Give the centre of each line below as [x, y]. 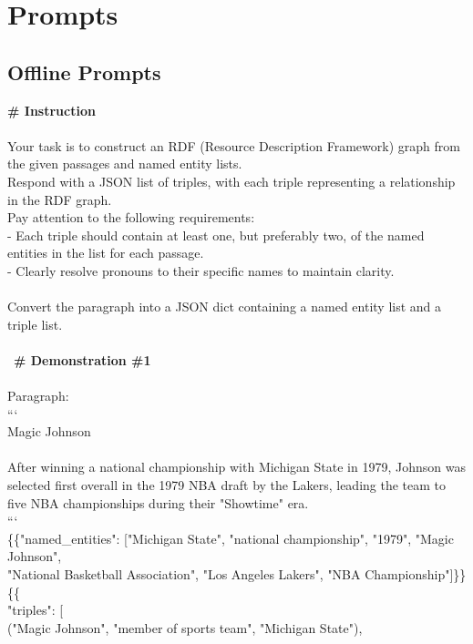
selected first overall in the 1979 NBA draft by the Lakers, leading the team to [227, 485]
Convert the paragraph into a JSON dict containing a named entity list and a [225, 307]
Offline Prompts [84, 72]
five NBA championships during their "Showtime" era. [158, 502]
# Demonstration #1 [82, 359]
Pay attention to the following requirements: [131, 217]
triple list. [35, 324]
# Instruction [51, 110]
